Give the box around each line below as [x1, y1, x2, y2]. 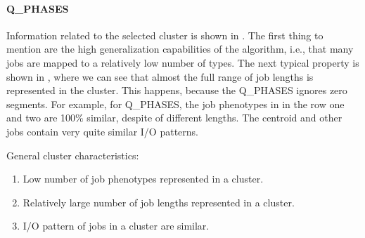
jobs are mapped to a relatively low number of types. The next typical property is [6, 55, 359, 70]
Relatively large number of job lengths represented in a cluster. [23, 194, 295, 209]
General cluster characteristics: [6, 147, 139, 162]
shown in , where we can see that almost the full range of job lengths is [6, 69, 314, 84]
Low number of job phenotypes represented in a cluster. [23, 171, 264, 186]
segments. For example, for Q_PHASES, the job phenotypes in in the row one [6, 96, 345, 111]
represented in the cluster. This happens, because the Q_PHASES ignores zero [6, 83, 347, 98]
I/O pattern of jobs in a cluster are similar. [23, 218, 210, 233]
